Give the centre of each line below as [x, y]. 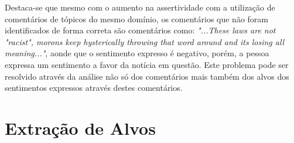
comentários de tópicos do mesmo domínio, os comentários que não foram [137, 18]
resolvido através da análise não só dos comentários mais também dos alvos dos [147, 76]
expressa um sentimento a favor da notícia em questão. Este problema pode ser [147, 64]
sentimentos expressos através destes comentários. [94, 88]
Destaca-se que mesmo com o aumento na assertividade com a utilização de [140, 7]
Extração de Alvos [80, 127]
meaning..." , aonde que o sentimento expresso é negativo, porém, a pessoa [137, 53]
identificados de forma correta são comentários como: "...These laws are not [140, 30]
